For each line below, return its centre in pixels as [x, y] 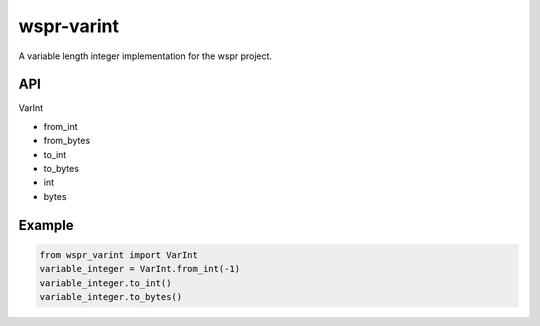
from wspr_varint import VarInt [119, 254]
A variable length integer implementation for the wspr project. [145, 56]
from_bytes [67, 141]
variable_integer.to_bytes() [111, 296]
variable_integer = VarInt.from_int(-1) [139, 269]
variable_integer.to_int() [105, 283]
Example [46, 225]
